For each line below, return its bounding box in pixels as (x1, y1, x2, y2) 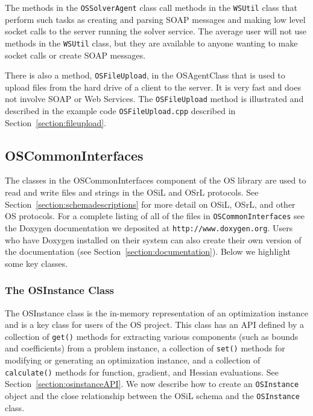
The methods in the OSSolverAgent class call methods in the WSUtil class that (5, 1, 297, 13)
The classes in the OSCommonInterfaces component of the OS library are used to (5, 174, 306, 187)
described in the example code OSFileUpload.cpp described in (5, 104, 236, 117)
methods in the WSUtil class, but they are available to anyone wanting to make (5, 36, 298, 49)
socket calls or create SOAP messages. (5, 48, 146, 61)
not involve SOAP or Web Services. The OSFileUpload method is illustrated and (5, 92, 304, 105)
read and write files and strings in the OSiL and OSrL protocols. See (5, 186, 259, 199)
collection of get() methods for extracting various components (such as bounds (5, 330, 299, 342)
